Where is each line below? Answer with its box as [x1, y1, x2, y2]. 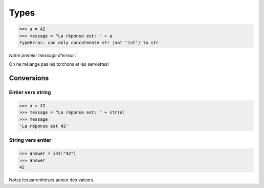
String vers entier [9, 137, 51, 144]
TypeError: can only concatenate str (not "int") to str [19, 39, 159, 45]
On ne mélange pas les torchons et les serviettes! [9, 61, 109, 67]
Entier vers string [9, 89, 51, 96]
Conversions [9, 74, 49, 82]
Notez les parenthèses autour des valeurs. [9, 177, 95, 183]
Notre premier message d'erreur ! [9, 52, 77, 58]
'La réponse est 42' [19, 123, 68, 129]
